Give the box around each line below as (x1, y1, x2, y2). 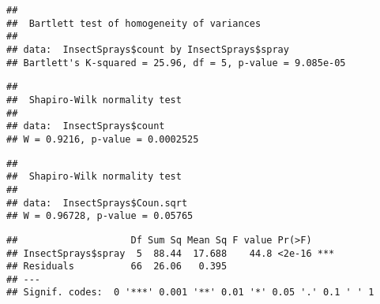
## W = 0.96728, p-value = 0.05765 (6, 210, 194, 222)
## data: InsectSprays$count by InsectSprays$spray (6, 43, 289, 55)
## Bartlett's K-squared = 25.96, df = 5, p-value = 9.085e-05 (6, 57, 346, 69)
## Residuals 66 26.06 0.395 (6, 261, 228, 272)
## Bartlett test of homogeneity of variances (6, 17, 261, 29)
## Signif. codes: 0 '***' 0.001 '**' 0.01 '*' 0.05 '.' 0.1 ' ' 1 (6, 287, 374, 298)
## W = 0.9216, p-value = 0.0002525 (6, 133, 199, 145)
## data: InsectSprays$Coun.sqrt (6, 197, 188, 209)
